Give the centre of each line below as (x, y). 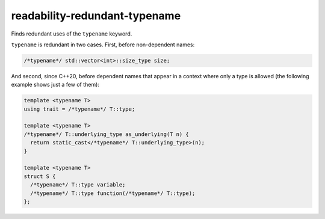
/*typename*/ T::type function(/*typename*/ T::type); (113, 193)
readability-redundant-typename (96, 16)
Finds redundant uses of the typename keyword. (72, 34)
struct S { (40, 176)
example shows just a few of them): (55, 85)
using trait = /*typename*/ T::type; (79, 109)
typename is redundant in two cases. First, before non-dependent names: (103, 45)
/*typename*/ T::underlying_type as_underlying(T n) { (106, 134)
